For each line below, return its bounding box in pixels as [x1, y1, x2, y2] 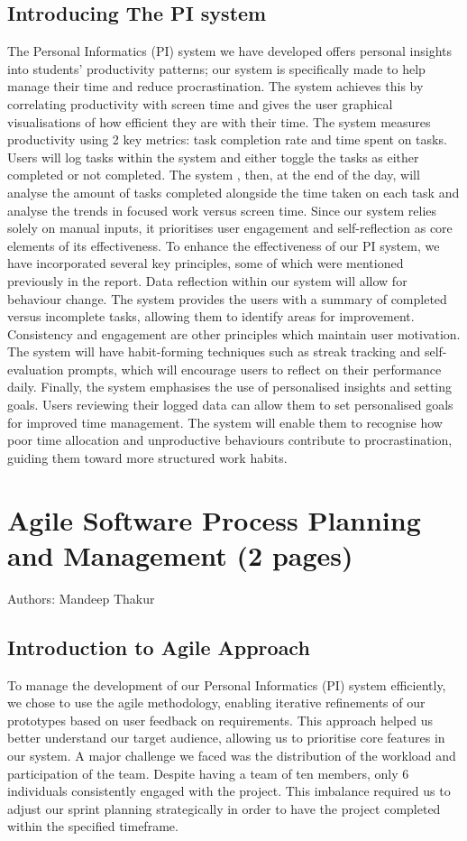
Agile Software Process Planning [7, 501, 421, 538]
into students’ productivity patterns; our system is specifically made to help [7, 59, 426, 78]
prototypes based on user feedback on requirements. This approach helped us [7, 710, 433, 729]
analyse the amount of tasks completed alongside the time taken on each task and [7, 182, 460, 201]
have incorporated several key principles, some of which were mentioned [7, 254, 404, 273]
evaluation [7, 359, 64, 378]
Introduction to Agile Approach [7, 633, 310, 661]
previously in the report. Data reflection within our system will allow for [7, 271, 407, 290]
